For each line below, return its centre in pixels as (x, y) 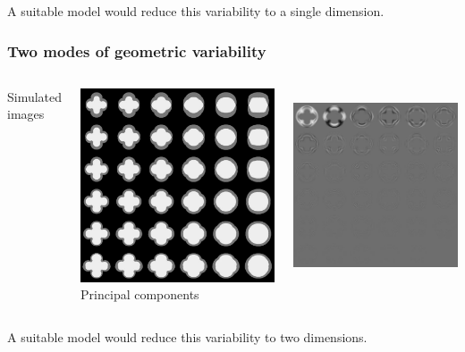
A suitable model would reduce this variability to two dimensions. (187, 336)
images (26, 114)
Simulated (35, 96)
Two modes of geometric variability (137, 50)
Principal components (140, 294)
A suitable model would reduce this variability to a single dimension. (196, 11)
